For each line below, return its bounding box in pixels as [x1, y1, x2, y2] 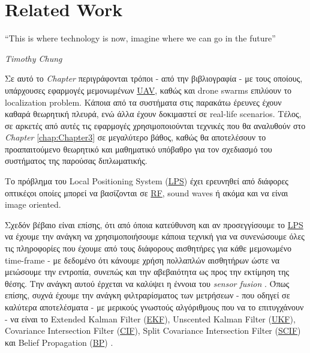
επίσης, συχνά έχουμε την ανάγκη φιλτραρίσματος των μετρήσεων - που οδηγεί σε [5, 289, 290, 301]
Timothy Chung [5, 52, 62, 64]
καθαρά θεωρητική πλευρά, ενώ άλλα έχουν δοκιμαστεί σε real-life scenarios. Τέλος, [5, 107, 302, 120]
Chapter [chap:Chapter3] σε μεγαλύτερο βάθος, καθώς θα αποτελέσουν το [5, 131, 266, 143]
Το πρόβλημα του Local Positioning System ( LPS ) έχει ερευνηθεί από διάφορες [5, 175, 288, 187]
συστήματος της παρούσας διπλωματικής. [5, 154, 148, 167]
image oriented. [5, 198, 61, 211]
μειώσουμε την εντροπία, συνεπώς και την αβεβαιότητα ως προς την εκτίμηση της [5, 265, 290, 278]
